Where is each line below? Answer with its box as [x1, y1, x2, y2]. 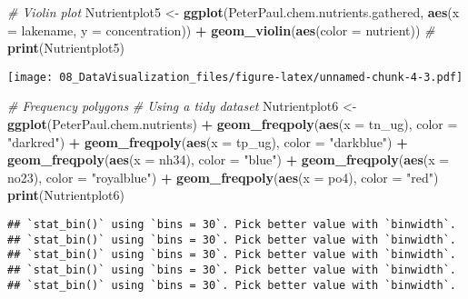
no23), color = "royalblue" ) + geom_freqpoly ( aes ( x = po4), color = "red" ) [7, 167, 439, 186]
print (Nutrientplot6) [7, 185, 124, 204]
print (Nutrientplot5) [7, 38, 124, 57]
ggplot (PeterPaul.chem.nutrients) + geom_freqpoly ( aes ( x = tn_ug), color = [7, 115, 458, 134]
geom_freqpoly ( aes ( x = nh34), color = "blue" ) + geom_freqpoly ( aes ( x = [7, 150, 450, 169]
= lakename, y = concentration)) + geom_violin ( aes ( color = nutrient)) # [7, 20, 435, 39]
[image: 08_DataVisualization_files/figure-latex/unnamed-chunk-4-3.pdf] [7, 70, 463, 84]
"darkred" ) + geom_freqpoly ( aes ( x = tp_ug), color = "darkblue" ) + [7, 132, 408, 151]
